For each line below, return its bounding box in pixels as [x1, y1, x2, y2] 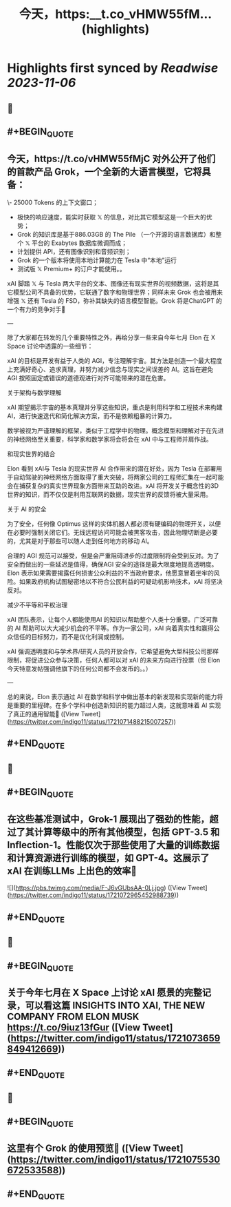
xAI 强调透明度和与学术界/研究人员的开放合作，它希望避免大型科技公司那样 [7, 647, 219, 656]
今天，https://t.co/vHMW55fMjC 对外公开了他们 [7, 153, 216, 164]
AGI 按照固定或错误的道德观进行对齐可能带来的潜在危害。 [7, 373, 170, 382]
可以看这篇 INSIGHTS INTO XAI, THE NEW [25, 1000, 206, 1012]
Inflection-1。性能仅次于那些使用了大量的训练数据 [7, 839, 220, 851]
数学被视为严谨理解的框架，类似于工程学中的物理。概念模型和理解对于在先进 [7, 426, 224, 435]
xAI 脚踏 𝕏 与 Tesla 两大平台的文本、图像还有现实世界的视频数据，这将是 [7, 279, 213, 287]
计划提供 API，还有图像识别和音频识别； [16, 247, 132, 255]
